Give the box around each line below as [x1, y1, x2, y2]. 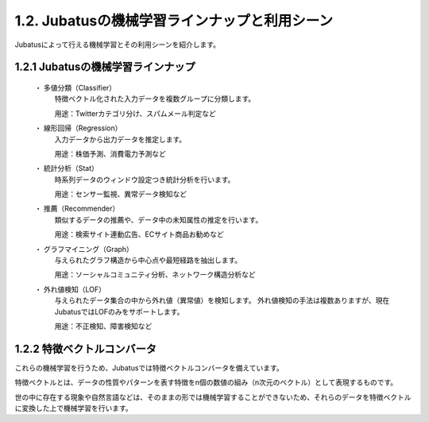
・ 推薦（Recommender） [34, 203, 120, 214]
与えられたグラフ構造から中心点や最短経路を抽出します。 [54, 255, 242, 265]
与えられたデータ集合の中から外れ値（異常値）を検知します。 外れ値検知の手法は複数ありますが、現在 [54, 296, 390, 305]
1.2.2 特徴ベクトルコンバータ [14, 342, 157, 355]
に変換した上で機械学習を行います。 [14, 404, 133, 413]
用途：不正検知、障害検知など [54, 321, 153, 331]
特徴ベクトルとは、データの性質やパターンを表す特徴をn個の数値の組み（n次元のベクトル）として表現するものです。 [14, 377, 398, 387]
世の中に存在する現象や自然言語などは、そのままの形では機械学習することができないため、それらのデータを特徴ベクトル [14, 392, 412, 401]
